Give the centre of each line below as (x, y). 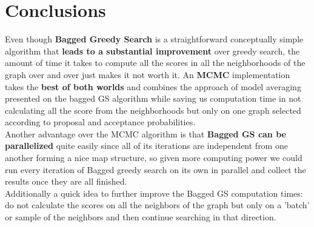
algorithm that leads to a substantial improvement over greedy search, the (152, 51)
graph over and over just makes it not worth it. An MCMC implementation (148, 74)
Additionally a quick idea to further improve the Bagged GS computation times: (154, 193)
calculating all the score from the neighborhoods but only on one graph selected (153, 110)
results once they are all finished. (66, 181)
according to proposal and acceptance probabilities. (100, 122)
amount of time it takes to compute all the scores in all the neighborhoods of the (155, 63)
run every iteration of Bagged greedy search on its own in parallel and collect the (155, 169)
